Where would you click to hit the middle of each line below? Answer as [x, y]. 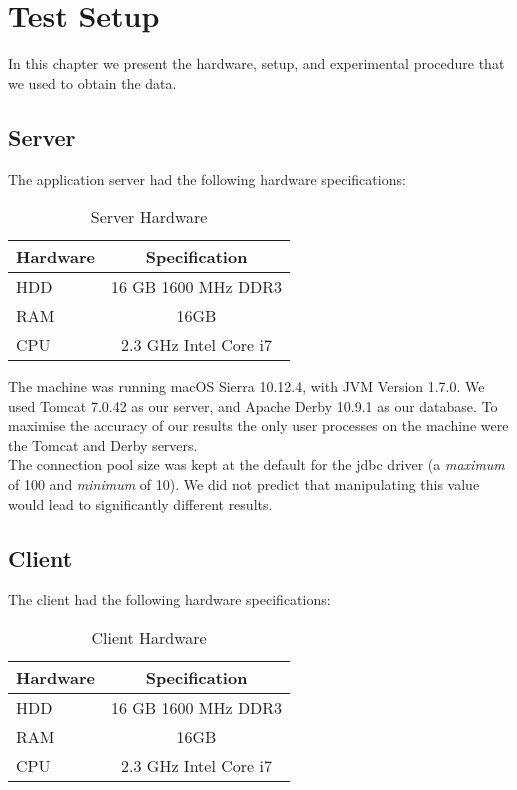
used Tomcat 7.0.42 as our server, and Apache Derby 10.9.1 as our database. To [253, 405]
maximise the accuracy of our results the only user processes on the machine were [258, 425]
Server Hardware [149, 217]
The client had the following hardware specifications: [169, 599]
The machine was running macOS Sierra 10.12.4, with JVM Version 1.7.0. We [246, 386]
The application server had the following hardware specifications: [207, 178]
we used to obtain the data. [92, 82]
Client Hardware [149, 638]
